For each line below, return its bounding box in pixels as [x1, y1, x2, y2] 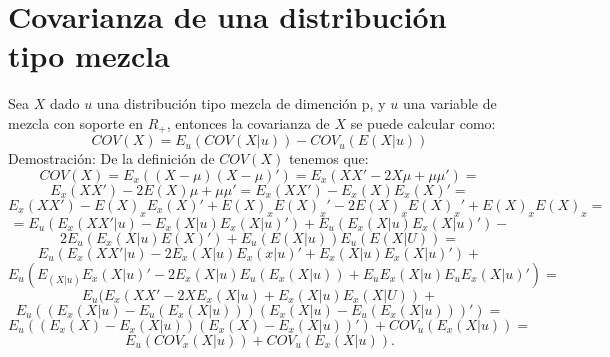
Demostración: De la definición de [8, 148, 215, 169]
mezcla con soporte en [8, 112, 144, 133]
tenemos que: [288, 148, 369, 169]
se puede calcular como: [350, 112, 496, 133]
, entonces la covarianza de [166, 112, 330, 133]
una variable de [402, 93, 497, 114]
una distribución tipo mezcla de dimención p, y [96, 93, 386, 114]
